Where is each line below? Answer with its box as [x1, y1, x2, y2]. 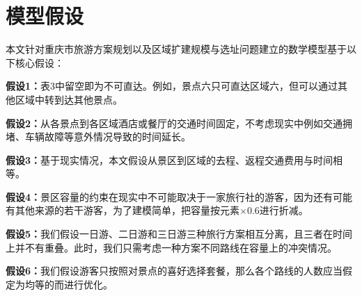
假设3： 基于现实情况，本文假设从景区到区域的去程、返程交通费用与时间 [6, 152, 333, 167]
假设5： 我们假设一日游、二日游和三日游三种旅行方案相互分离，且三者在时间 [6, 227, 353, 241]
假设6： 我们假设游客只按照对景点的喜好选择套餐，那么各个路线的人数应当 [6, 263, 343, 278]
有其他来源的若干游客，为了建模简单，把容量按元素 [6, 203, 239, 217]
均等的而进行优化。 [24, 277, 113, 291]
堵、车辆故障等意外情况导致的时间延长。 [6, 129, 191, 144]
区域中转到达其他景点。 [15, 92, 123, 106]
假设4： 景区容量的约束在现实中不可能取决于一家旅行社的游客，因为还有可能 [6, 189, 353, 204]
